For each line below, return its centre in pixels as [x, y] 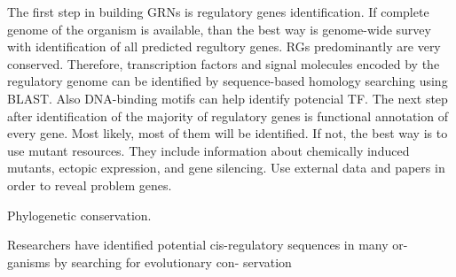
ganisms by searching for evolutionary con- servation [149, 262]
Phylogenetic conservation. [79, 215]
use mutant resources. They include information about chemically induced [208, 150]
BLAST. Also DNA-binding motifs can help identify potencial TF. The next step [228, 98]
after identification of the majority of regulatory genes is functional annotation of [228, 115]
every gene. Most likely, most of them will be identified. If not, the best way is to [228, 133]
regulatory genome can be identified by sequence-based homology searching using [228, 81]
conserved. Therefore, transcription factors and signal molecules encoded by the [224, 63]
